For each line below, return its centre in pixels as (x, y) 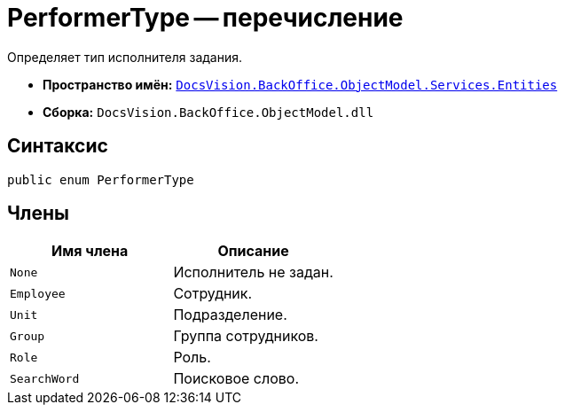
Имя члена (90, 251)
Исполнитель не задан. (253, 272)
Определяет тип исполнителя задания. (125, 57)
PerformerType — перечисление (205, 18)
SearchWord (45, 378)
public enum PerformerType (101, 179)
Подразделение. (230, 315)
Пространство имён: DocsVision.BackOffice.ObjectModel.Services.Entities (300, 84)
